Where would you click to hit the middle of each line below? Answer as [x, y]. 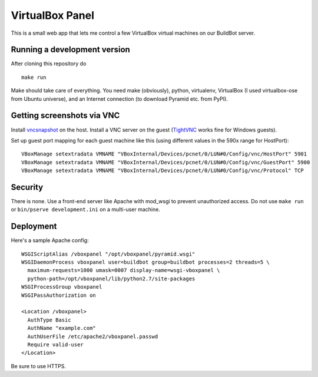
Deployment [34, 226]
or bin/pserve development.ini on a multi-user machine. [85, 210]
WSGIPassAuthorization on [59, 295]
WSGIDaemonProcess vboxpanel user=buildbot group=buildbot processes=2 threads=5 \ [146, 262]
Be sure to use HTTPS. [39, 366]
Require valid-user [55, 344]
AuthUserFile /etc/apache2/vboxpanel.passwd [93, 336]
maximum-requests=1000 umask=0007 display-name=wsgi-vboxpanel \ [124, 270]
